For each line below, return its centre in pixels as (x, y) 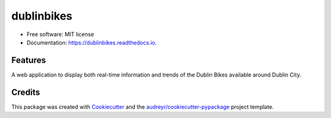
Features (29, 60)
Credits (26, 92)
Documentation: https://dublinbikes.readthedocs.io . (92, 42)
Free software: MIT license (60, 34)
